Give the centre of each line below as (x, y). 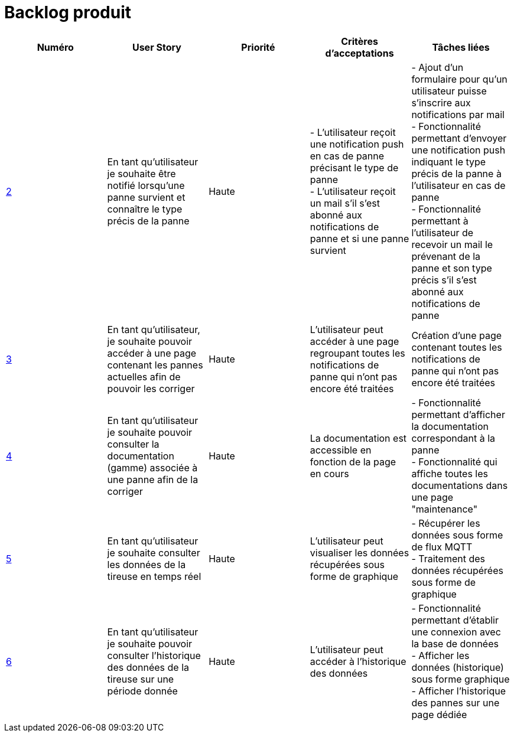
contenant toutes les (457, 347)
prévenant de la (446, 256)
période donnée (142, 691)
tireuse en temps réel (154, 576)
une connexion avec (456, 632)
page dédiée (439, 714)
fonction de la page (353, 462)
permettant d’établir (455, 620)
